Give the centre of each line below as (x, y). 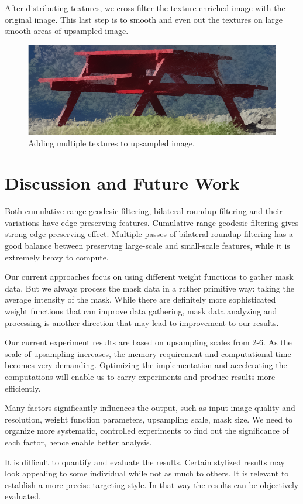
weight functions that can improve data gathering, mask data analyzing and (141, 311)
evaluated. (23, 496)
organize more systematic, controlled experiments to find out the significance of (147, 431)
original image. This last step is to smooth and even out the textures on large (144, 19)
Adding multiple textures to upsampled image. (111, 143)
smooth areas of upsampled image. (67, 31)
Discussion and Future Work (122, 183)
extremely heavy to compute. (57, 257)
